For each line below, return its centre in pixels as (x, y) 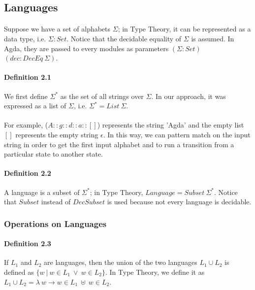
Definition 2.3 (28, 243)
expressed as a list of (35, 106)
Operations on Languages (55, 223)
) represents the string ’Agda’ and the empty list (171, 125)
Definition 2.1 (28, 77)
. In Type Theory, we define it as (155, 272)
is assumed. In (213, 38)
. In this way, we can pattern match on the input (177, 134)
